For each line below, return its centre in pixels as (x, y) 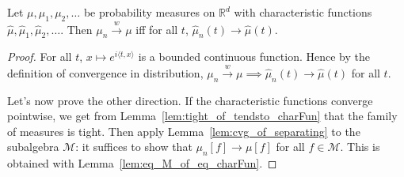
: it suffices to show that (134, 147)
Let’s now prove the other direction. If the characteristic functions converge (190, 100)
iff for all (157, 29)
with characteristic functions (303, 12)
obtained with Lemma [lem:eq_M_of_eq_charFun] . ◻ (142, 163)
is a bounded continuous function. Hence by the (254, 56)
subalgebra (33, 147)
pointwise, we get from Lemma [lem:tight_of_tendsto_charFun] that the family (202, 116)
